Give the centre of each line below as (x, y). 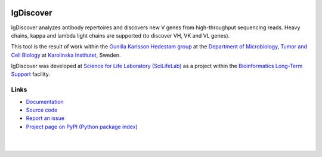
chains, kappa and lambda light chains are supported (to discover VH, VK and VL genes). (120, 35)
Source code (42, 110)
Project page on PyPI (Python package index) (82, 127)
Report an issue (45, 118)
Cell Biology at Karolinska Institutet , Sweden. (66, 55)
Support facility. (30, 74)
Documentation (45, 101)
